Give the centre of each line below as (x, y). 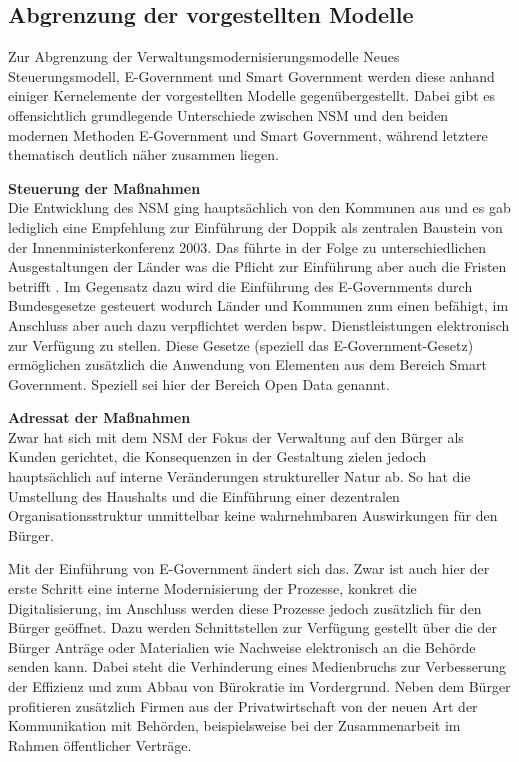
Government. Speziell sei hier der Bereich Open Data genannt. (199, 383)
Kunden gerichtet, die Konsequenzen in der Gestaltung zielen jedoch (217, 456)
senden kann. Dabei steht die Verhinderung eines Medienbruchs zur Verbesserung (257, 666)
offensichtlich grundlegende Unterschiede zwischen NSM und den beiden (228, 114)
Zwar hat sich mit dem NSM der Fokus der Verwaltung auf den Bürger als (236, 436)
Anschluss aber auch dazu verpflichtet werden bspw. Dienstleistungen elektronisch (259, 324)
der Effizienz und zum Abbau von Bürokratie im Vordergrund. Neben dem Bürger (259, 686)
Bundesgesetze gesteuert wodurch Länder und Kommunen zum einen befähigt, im (258, 305)
